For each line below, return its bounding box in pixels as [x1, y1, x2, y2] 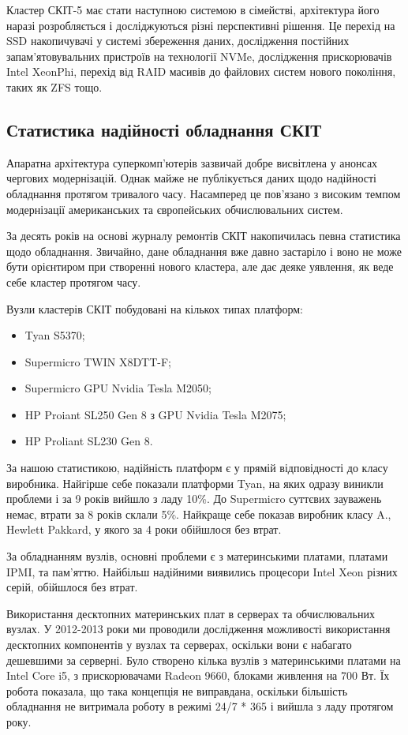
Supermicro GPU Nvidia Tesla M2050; [24, 380, 211, 396]
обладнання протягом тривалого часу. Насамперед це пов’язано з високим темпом [6, 185, 401, 201]
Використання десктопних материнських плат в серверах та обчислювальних [6, 605, 375, 621]
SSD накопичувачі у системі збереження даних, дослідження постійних [6, 32, 350, 49]
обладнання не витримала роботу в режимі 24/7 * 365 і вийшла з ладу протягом [6, 698, 394, 714]
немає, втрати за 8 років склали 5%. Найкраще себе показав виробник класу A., [6, 505, 391, 522]
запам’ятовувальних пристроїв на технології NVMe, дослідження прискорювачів [6, 47, 392, 64]
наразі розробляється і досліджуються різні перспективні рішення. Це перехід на [6, 17, 395, 33]
